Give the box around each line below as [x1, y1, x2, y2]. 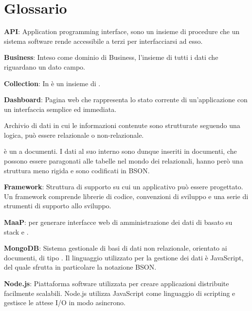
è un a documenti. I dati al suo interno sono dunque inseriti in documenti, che [4, 146, 237, 156]
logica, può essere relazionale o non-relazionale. [4, 129, 144, 140]
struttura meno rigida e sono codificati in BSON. [4, 165, 150, 175]
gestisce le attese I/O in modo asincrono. [4, 297, 126, 308]
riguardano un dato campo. [4, 61, 85, 72]
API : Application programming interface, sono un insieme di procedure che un [4, 26, 240, 37]
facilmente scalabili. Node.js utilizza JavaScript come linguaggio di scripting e [4, 288, 235, 298]
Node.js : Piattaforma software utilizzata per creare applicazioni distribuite [4, 278, 229, 288]
